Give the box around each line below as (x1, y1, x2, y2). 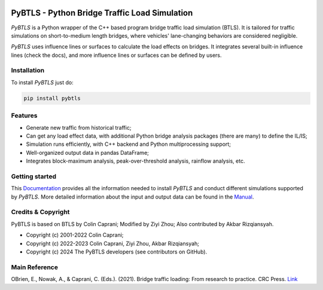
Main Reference (11, 263, 58, 271)
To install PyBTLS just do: (11, 78, 74, 86)
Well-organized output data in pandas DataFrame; (26, 149, 150, 156)
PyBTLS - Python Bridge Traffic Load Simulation (11, 8, 193, 18)
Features (11, 111, 38, 120)
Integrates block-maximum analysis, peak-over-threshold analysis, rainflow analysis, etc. (26, 157, 245, 164)
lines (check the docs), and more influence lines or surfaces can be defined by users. (11, 51, 222, 59)
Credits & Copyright (11, 208, 70, 216)
